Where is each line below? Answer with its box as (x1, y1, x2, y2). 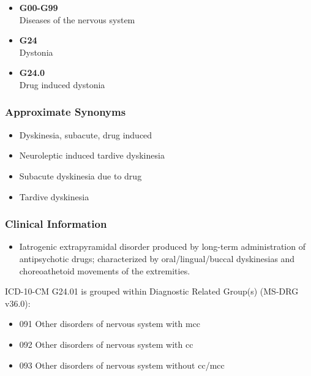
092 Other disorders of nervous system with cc (19, 337, 193, 350)
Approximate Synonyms (5, 104, 126, 119)
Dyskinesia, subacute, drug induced (19, 128, 152, 141)
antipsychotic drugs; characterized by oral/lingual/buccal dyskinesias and (19, 252, 295, 265)
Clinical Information (5, 216, 107, 231)
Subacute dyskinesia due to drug (19, 169, 142, 182)
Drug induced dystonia (19, 78, 105, 91)
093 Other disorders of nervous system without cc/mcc (19, 358, 225, 371)
